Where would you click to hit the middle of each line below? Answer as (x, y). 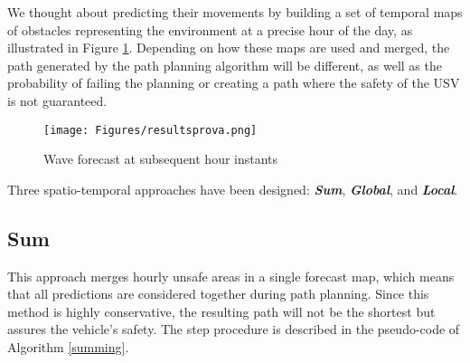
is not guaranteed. (57, 100)
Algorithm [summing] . (68, 346)
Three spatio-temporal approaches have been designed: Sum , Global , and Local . (233, 189)
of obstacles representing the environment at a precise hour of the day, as (210, 29)
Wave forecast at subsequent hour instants (161, 159)
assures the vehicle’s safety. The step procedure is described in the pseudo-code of (234, 329)
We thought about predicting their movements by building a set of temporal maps (235, 12)
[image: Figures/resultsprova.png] (150, 130)
